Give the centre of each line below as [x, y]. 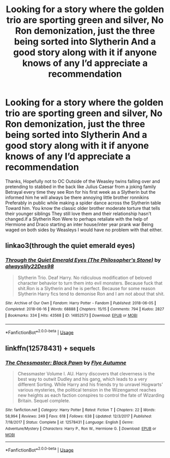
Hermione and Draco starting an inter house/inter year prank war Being [79, 224]
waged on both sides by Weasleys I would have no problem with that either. [84, 230]
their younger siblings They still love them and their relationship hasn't [78, 214]
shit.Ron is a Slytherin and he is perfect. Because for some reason [87, 288]
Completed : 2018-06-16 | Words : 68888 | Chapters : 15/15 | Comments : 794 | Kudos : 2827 [85, 309]
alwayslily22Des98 [30, 266]
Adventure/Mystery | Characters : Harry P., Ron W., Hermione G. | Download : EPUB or [81, 429]
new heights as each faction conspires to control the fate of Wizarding [91, 395]
